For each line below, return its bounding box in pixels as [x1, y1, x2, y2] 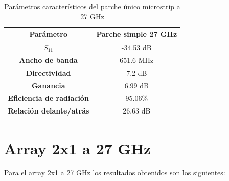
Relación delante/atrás [8, 105, 89, 116]
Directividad [26, 67, 71, 78]
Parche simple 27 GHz [96, 29, 177, 39]
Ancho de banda [19, 54, 78, 65]
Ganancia [31, 80, 65, 90]
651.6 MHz [120, 54, 154, 65]
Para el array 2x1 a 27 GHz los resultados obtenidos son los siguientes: [4, 167, 225, 178]
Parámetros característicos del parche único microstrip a [4, 1, 180, 11]
